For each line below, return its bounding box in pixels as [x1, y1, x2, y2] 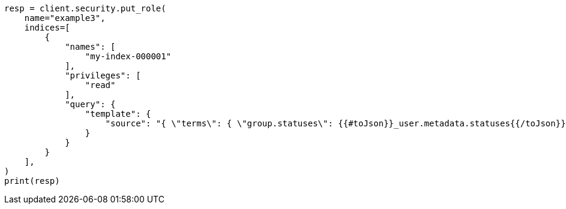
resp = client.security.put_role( [4, 4, 166, 13]
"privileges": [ [65, 71, 141, 80]
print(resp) [4, 176, 60, 186]
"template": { [85, 109, 151, 119]
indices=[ [24, 23, 70, 32]
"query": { [65, 99, 116, 109]
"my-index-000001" [85, 52, 172, 61]
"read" [85, 80, 116, 90]
